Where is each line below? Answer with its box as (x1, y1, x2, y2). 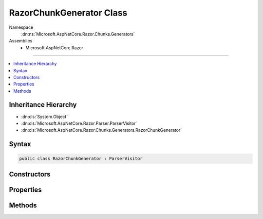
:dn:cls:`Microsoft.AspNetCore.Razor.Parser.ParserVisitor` (21, 120, 137, 126)
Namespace (9, 24, 34, 30)
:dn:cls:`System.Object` (21, 114, 68, 119)
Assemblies (9, 38, 33, 44)
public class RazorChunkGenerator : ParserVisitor (19, 156, 143, 161)
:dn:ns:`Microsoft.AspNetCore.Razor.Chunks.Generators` (21, 31, 135, 37)
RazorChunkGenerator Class (9, 7, 128, 18)
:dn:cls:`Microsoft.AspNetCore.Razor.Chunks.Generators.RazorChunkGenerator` (21, 127, 182, 133)
